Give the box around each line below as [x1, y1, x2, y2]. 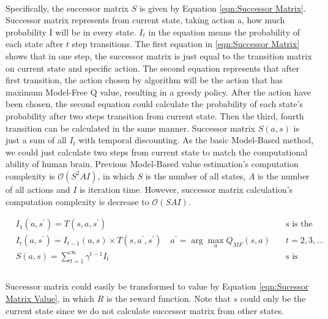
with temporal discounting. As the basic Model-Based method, [78, 133, 314, 146]
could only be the [240, 291, 306, 304]
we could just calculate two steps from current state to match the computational [6, 145, 308, 158]
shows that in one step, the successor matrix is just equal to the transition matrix [6, 49, 312, 62]
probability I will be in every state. [6, 25, 136, 38]
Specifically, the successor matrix [6, 1, 129, 14]
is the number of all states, [145, 169, 246, 182]
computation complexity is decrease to [6, 195, 149, 208]
